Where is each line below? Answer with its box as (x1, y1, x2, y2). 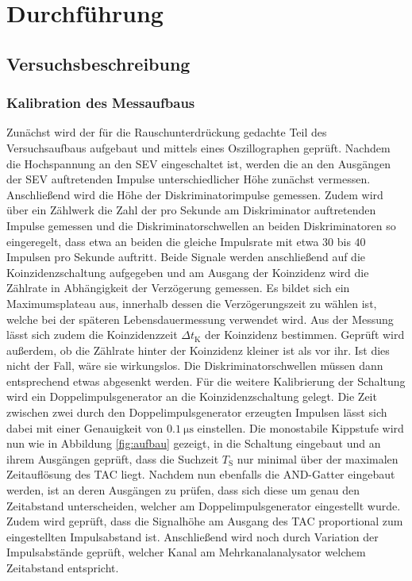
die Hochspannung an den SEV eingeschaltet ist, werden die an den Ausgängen (6, 155, 391, 171)
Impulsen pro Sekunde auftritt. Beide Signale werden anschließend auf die (6, 248, 366, 265)
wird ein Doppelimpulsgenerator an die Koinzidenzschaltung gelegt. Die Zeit (6, 388, 377, 405)
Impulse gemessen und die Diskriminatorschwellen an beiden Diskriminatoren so (6, 217, 396, 233)
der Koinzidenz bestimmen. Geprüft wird (205, 326, 405, 343)
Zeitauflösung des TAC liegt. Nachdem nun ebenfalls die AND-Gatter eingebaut (6, 466, 395, 483)
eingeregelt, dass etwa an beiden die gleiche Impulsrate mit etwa (6, 233, 319, 249)
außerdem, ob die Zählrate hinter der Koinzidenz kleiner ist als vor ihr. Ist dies (6, 341, 390, 358)
